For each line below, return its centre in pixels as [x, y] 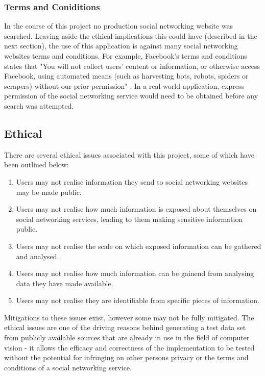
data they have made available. [65, 283]
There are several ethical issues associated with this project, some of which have [129, 154]
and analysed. [38, 256]
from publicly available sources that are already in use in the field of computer [127, 337]
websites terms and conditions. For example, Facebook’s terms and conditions [126, 56]
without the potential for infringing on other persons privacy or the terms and [126, 357]
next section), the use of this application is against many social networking [121, 46]
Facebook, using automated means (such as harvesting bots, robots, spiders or [126, 76]
